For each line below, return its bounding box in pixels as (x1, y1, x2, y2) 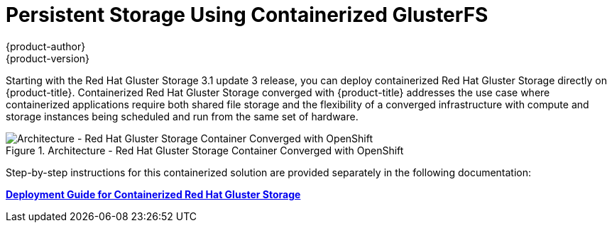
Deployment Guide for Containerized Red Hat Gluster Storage (6, 188, 301, 200)
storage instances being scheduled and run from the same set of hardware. (6, 110, 359, 122)
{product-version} (6, 52, 90, 64)
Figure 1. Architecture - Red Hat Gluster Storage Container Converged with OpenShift (6, 144, 404, 156)
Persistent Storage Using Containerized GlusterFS (6, 3, 488, 27)
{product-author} (6, 40, 86, 52)
